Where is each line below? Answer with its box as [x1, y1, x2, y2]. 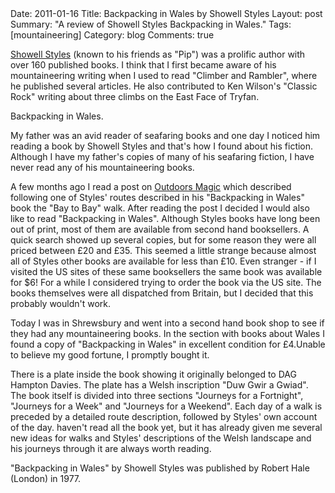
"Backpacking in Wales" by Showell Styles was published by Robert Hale [10, 462, 310, 474]
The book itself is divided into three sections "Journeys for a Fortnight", [10, 390, 304, 401]
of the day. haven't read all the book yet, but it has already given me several [10, 422, 323, 433]
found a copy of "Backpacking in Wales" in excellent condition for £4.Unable [10, 338, 326, 350]
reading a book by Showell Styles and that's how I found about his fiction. [10, 140, 314, 152]
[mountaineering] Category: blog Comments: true [10, 29, 215, 41]
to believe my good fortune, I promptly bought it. [10, 349, 210, 361]
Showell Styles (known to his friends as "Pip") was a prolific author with [10, 48, 306, 60]
